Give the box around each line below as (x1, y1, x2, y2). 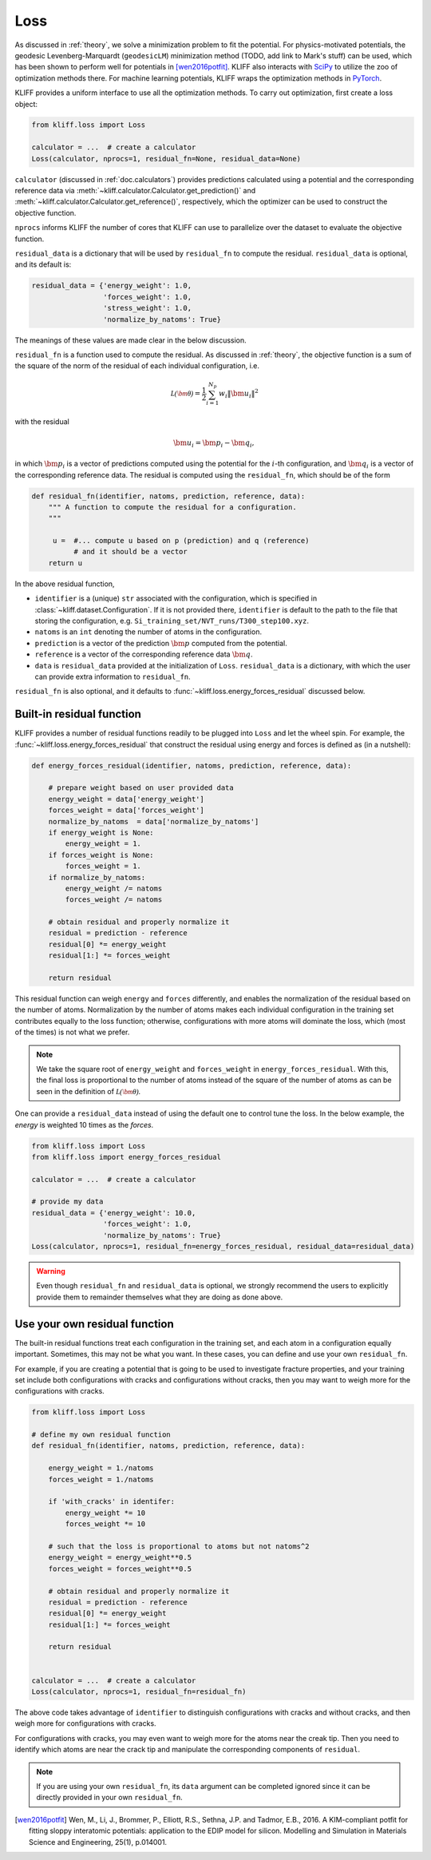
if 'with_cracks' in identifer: (48, 1497, 176, 1506)
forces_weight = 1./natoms (48, 1474, 155, 1484)
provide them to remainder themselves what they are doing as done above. (36, 1292, 283, 1302)
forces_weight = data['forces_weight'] (48, 806, 205, 815)
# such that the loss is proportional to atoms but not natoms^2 (48, 1541, 310, 1551)
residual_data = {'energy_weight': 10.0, (31, 1208, 196, 1217)
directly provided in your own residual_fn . (36, 1793, 183, 1802)
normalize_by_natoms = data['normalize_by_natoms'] (48, 817, 259, 826)
